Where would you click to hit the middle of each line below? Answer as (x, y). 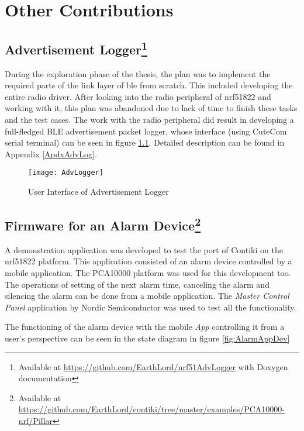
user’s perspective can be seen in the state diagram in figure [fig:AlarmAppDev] (147, 338)
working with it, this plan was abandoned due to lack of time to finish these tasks (151, 108)
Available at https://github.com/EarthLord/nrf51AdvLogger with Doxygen (153, 366)
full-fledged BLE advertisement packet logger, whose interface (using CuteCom (146, 131)
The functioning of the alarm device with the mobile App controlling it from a (145, 327)
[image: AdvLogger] (66, 173)
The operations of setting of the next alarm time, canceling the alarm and (137, 284)
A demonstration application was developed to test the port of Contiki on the (144, 249)
